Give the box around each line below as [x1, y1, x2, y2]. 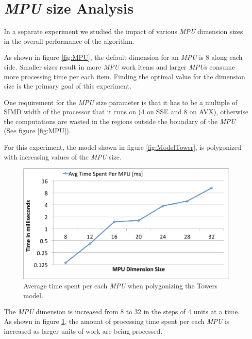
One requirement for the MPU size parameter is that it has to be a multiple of [4, 97, 237, 107]
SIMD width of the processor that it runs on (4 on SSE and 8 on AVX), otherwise [4, 107, 249, 117]
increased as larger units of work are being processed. [4, 325, 163, 336]
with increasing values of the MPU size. [4, 151, 121, 161]
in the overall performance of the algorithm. [4, 36, 134, 46]
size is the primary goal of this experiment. [4, 81, 132, 91]
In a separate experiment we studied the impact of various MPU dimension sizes [4, 26, 243, 36]
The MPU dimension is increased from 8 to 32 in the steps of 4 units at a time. [4, 306, 240, 317]
